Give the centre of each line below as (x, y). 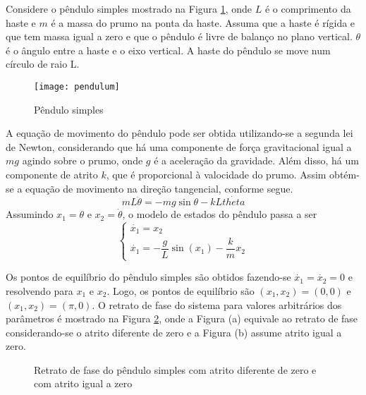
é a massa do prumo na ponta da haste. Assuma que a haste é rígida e (203, 22)
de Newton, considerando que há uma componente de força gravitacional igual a (179, 146)
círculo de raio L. (43, 64)
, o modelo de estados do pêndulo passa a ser (220, 214)
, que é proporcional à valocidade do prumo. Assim (216, 174)
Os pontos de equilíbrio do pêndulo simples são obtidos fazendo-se (148, 277)
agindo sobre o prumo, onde (83, 160)
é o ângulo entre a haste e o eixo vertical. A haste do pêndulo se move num (168, 50)
